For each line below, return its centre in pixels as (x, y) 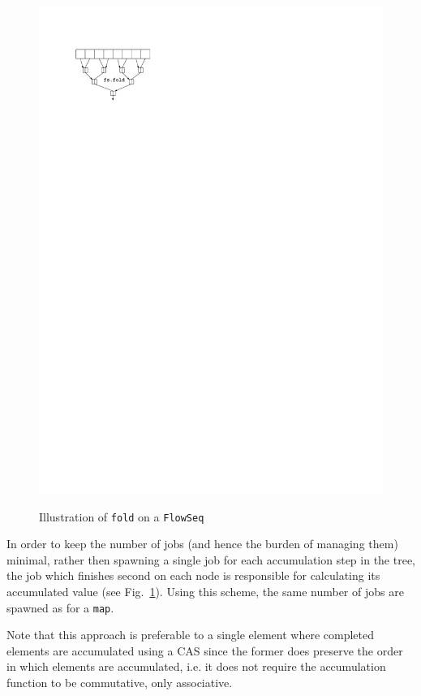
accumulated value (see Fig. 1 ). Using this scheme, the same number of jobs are (205, 591)
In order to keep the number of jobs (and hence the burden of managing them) (202, 544)
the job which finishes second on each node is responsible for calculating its (193, 575)
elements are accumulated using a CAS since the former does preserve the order (205, 650)
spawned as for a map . (60, 607)
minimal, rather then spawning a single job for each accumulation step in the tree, (211, 559)
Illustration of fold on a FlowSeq (122, 516)
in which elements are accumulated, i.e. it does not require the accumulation (196, 666)
